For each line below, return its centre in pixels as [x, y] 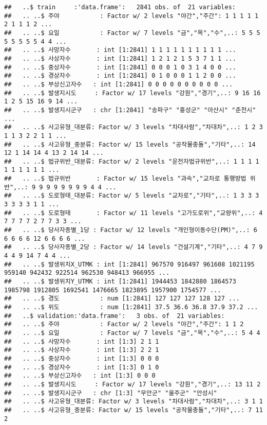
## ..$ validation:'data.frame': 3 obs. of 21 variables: [115, 316]
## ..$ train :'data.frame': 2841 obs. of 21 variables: [120, 7]
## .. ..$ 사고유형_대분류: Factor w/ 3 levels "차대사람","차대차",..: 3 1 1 [133, 402]
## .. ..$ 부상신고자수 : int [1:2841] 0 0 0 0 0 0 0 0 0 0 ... [119, 84]
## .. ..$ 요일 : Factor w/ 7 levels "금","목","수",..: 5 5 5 [132, 33]
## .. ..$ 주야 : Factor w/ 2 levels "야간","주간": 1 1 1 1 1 [131, 16]
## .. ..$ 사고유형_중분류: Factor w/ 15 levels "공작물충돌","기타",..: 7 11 [133, 410]
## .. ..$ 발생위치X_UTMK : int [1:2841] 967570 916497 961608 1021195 [129, 264]
